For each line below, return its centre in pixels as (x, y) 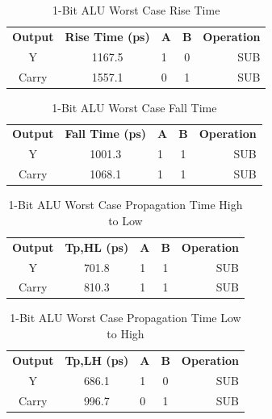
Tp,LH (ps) (97, 360)
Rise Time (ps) (107, 36)
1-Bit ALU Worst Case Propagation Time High (126, 205)
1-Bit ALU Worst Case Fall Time (134, 107)
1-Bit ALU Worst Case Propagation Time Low (126, 318)
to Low (126, 220)
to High (126, 334)
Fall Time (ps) (106, 134)
